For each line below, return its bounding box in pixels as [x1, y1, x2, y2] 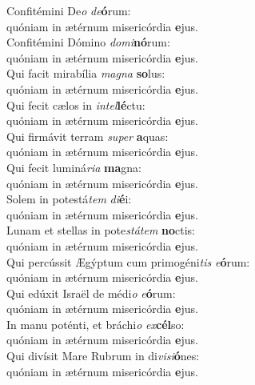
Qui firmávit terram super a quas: [6, 127, 169, 144]
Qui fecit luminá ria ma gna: [6, 158, 141, 175]
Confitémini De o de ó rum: [6, 2, 131, 18]
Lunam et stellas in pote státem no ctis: [6, 222, 196, 239]
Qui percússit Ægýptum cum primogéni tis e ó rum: [6, 253, 250, 270]
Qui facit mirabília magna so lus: [6, 65, 165, 82]
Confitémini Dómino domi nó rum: [6, 34, 170, 50]
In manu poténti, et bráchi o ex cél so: [6, 315, 185, 332]
